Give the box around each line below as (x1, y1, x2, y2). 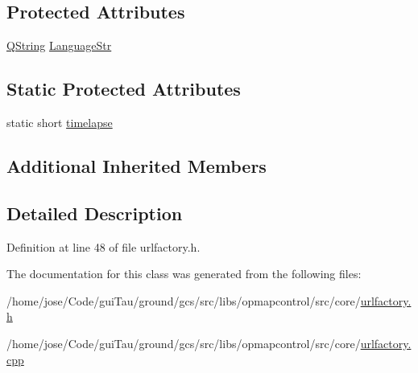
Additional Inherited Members (6, 153, 267, 178)
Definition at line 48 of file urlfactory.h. (6, 238, 201, 255)
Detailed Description (6, 200, 183, 225)
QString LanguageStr (6, 37, 112, 54)
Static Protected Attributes (6, 76, 241, 101)
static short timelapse (6, 114, 113, 130)
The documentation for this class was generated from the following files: (6, 265, 362, 282)
